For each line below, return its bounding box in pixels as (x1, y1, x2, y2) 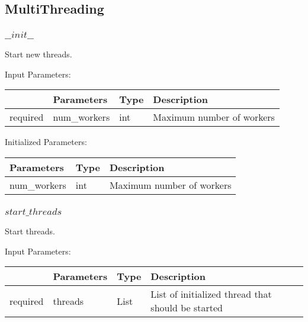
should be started (150, 301, 223, 315)
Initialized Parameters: (5, 136, 87, 148)
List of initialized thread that (150, 287, 272, 301)
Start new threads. (5, 48, 72, 60)
